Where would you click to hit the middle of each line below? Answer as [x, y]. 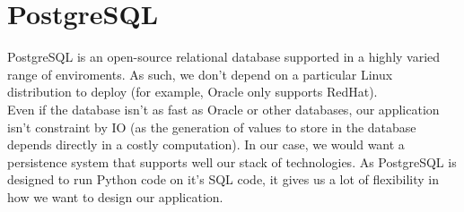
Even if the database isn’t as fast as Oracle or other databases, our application [223, 109]
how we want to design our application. [115, 196]
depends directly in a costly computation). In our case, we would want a [206, 144]
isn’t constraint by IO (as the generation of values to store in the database [212, 127]
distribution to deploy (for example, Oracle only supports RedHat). [193, 92]
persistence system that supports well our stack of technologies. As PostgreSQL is [232, 161]
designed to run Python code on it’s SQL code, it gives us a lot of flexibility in [223, 179]
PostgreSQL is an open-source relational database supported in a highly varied [224, 57]
